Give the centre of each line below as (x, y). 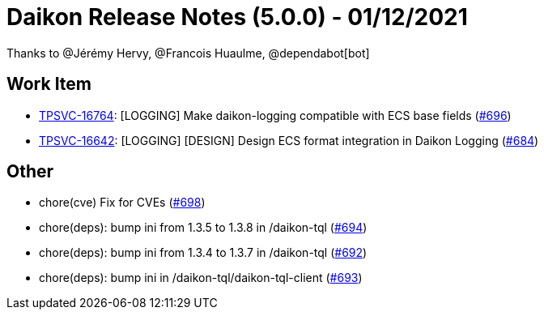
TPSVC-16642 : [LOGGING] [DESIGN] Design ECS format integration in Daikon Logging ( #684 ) (289, 140)
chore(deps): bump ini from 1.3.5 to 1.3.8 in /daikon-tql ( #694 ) (203, 228)
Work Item (49, 84)
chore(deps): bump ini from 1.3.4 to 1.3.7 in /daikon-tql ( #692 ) (203, 253)
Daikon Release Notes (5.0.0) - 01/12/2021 (237, 17)
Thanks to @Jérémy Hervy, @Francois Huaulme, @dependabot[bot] (188, 53)
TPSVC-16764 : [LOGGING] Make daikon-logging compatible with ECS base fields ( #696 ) (275, 115)
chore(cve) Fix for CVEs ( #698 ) (122, 203)
